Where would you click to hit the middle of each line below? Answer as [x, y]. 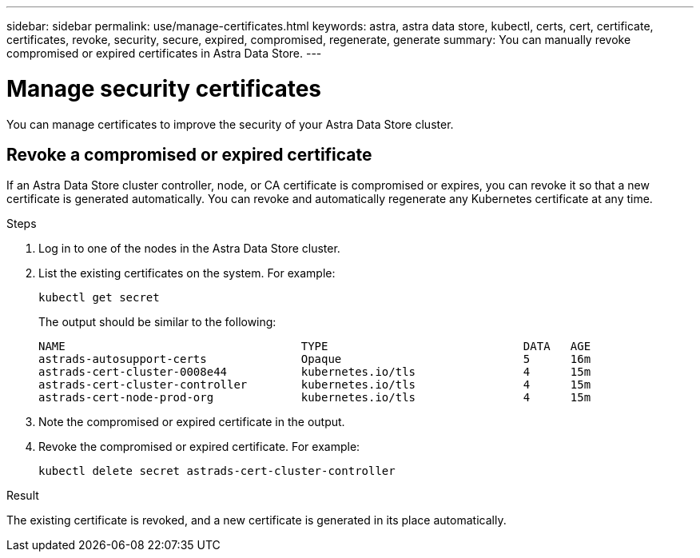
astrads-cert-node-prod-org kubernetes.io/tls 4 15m [315, 398]
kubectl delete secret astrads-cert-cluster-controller [217, 471]
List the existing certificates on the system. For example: [187, 273]
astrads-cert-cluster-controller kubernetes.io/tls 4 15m [315, 385]
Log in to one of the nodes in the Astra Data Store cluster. [189, 249]
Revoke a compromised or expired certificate [189, 154]
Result [23, 496]
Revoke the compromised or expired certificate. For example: [199, 447]
